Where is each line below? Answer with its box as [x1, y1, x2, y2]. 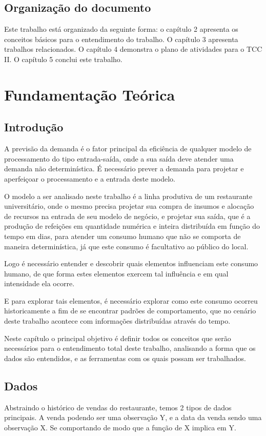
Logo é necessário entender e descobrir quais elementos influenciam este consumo [4, 258, 258, 269]
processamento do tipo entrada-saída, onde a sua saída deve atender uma [4, 153, 234, 164]
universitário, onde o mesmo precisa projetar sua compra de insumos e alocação [4, 201, 254, 211]
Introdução [4, 119, 64, 135]
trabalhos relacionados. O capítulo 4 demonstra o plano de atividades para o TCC [4, 44, 262, 54]
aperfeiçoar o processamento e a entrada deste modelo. [4, 173, 176, 184]
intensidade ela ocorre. [4, 278, 75, 289]
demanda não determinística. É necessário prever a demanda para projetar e [4, 163, 244, 174]
